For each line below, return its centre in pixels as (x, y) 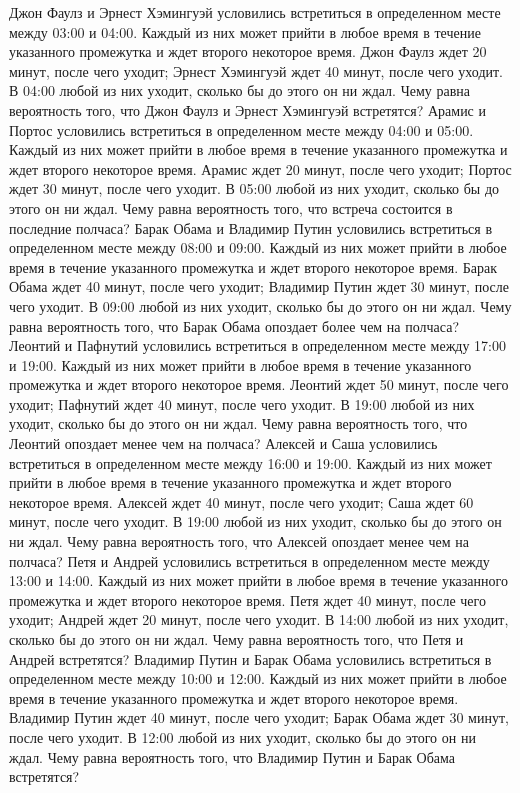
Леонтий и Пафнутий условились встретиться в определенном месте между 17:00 (258, 345)
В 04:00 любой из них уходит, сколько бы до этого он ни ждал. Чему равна (240, 90)
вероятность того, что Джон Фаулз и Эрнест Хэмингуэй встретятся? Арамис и (247, 109)
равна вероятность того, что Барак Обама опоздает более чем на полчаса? (234, 325)
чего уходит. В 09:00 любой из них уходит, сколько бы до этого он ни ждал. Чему (260, 305)
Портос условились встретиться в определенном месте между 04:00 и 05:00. (241, 129)
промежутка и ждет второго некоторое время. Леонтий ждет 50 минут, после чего (259, 384)
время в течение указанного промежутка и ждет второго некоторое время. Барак (253, 266)
